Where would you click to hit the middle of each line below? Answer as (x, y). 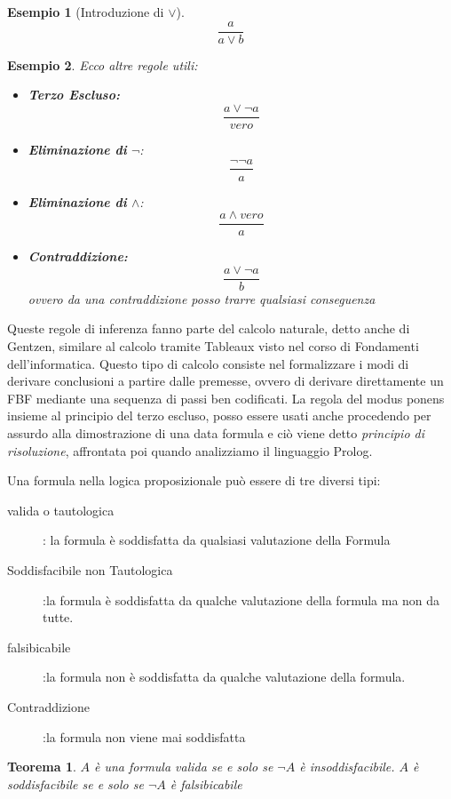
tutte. (58, 617)
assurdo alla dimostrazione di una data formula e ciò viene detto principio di (216, 433)
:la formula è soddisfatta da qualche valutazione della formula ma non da (241, 599)
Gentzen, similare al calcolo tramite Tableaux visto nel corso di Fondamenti (213, 346)
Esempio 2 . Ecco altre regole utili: (103, 64)
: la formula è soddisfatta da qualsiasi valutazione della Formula (217, 540)
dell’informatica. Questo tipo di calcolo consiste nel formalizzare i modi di (208, 363)
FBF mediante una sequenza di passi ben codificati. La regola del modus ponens (226, 398)
